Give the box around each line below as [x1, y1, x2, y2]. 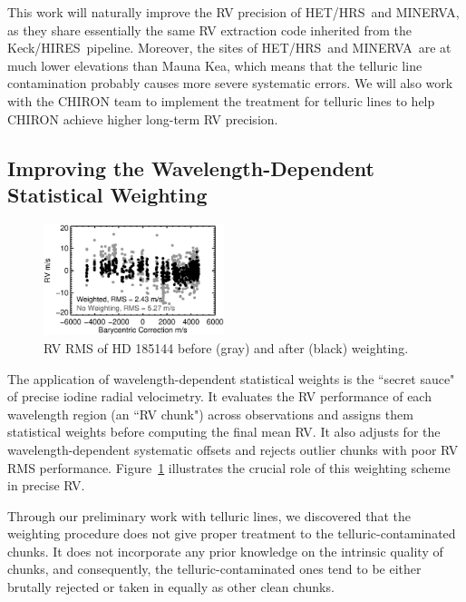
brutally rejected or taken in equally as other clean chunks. [7, 577, 335, 597]
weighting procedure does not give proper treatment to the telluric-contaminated [7, 524, 456, 543]
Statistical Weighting [7, 180, 208, 208]
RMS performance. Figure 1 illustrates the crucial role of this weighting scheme [7, 458, 451, 477]
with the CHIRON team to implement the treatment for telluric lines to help [7, 91, 435, 110]
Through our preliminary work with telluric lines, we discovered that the [7, 506, 411, 525]
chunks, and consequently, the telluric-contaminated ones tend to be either [7, 559, 422, 578]
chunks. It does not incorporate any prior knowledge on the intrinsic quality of [7, 541, 443, 560]
